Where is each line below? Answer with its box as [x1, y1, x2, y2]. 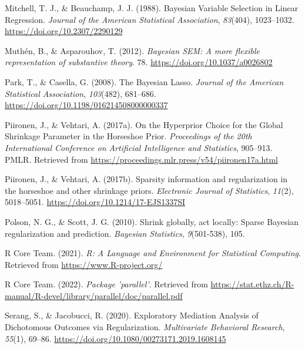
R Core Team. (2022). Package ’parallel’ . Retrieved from [5, 278, 208, 290]
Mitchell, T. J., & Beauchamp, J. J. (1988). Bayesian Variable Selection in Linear [5, 2, 299, 14]
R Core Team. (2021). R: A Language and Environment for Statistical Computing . [5, 247, 301, 259]
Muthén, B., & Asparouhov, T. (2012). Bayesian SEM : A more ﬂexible [5, 44, 260, 56]
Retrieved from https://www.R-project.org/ [5, 258, 163, 270]
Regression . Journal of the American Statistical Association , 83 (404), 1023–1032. [5, 13, 294, 25]
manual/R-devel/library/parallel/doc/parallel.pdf [5, 289, 183, 301]
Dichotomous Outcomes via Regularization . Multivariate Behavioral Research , [5, 321, 285, 333]
